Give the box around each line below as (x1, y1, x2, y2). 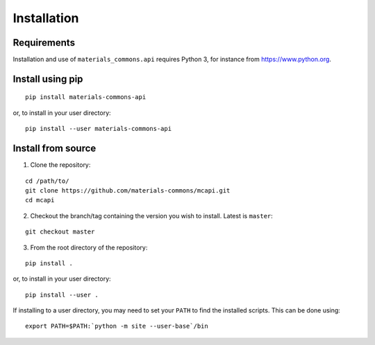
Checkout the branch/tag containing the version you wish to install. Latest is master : (30, 211, 274, 220)
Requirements (12, 37, 76, 48)
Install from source (12, 143, 97, 154)
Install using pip (12, 73, 83, 85)
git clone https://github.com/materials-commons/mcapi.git (25, 186, 231, 194)
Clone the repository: (30, 161, 91, 169)
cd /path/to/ (25, 177, 69, 185)
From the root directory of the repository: (30, 243, 148, 251)
